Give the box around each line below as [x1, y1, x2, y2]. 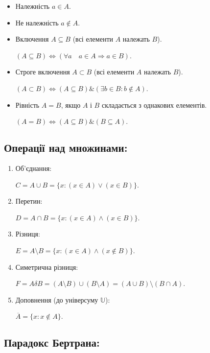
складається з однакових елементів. [101, 99, 207, 110]
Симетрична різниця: [15, 261, 78, 272]
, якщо [61, 99, 81, 110]
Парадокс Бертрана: [4, 335, 100, 350]
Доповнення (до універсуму [15, 294, 98, 305]
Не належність [15, 17, 59, 27]
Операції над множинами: [4, 140, 128, 155]
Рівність [15, 99, 40, 110]
